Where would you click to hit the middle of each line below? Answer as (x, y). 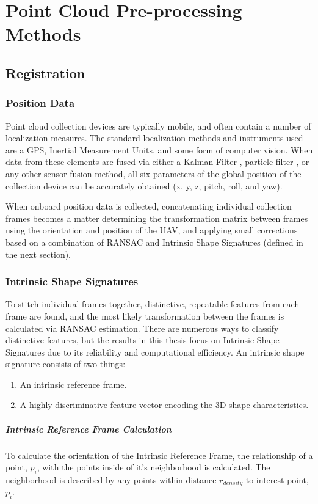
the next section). (38, 254)
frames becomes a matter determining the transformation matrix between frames (157, 218)
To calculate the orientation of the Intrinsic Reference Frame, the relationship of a (159, 455)
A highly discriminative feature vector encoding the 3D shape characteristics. (164, 405)
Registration (45, 72)
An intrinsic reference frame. (73, 384)
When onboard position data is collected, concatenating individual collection (149, 206)
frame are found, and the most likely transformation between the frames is (145, 316)
